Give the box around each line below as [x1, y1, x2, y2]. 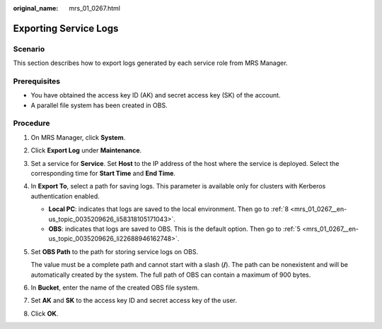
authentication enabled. [30, 191, 100, 201]
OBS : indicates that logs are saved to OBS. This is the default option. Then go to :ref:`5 [48, 225, 301, 233]
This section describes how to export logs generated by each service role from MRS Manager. [13, 59, 288, 67]
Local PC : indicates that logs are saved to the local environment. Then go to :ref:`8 [48, 205, 289, 213]
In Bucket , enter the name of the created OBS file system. [30, 283, 199, 292]
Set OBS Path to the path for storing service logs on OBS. [30, 247, 198, 256]
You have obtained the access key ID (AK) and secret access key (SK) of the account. [30, 91, 281, 100]
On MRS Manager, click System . [30, 133, 126, 141]
